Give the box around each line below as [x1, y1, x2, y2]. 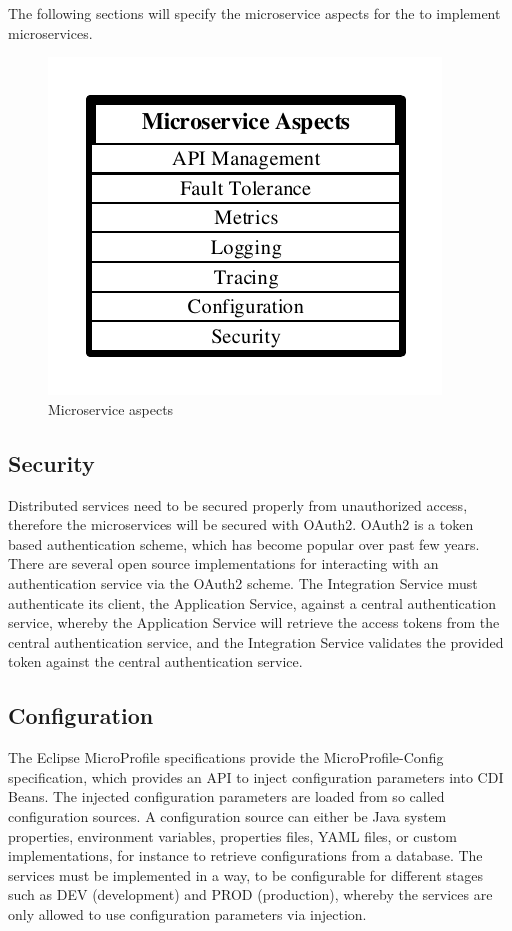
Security [8, 447, 95, 478]
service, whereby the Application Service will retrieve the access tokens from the [8, 612, 500, 633]
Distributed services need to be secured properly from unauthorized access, [8, 494, 468, 515]
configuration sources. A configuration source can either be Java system [8, 805, 447, 826]
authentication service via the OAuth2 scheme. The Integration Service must [8, 572, 478, 593]
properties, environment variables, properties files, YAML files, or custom [8, 825, 457, 846]
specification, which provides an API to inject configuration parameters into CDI [8, 766, 504, 787]
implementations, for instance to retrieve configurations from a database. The [8, 845, 483, 866]
